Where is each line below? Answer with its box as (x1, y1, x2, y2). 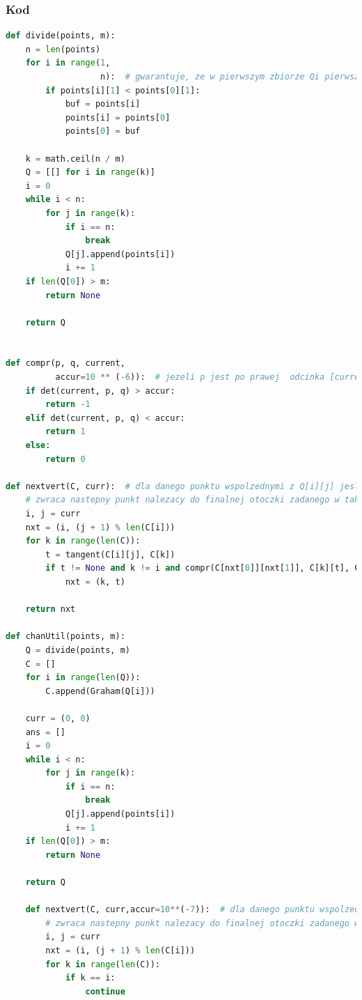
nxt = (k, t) (65, 576, 125, 587)
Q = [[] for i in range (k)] (25, 167, 155, 178)
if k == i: (65, 973, 116, 983)
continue (85, 986, 125, 997)
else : (25, 440, 51, 451)
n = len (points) (25, 44, 101, 54)
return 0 (45, 454, 86, 464)
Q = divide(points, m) (25, 645, 130, 655)
